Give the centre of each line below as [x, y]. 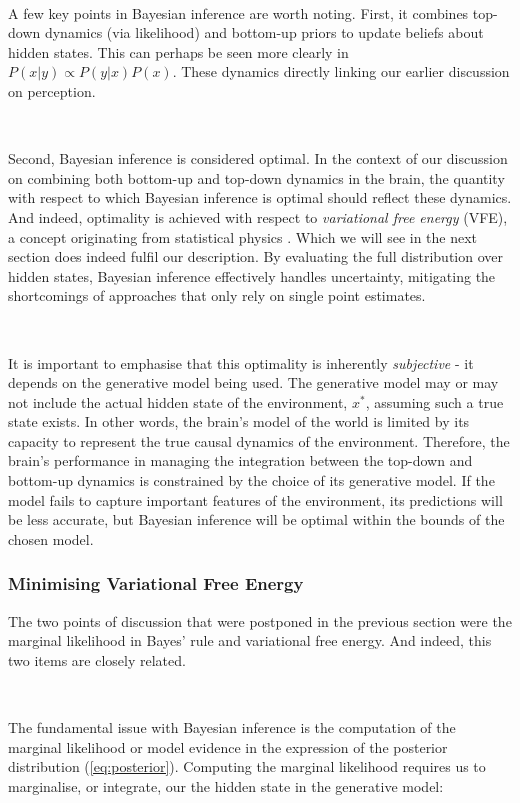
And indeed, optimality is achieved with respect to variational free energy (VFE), [258, 216]
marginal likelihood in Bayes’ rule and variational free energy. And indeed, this [250, 640]
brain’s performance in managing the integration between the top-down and [240, 460]
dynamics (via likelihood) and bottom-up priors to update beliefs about [264, 32]
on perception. [52, 90]
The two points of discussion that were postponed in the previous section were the [260, 620]
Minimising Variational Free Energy [156, 583]
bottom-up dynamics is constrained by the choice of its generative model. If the [251, 480]
